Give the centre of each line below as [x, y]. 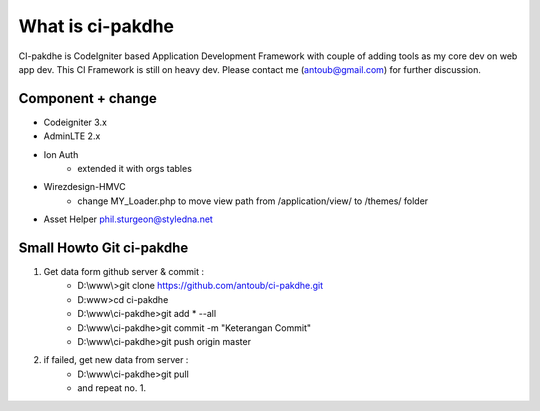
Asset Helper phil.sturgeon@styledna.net [128, 219]
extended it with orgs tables [134, 169]
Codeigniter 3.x [75, 122]
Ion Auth [61, 154]
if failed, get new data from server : [116, 360]
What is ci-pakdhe [96, 26]
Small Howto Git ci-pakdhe [103, 248]
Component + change [87, 98]
